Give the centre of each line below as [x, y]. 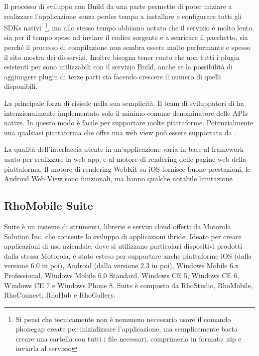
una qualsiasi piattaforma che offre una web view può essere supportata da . [120, 132]
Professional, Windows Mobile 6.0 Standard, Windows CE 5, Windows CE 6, [122, 275]
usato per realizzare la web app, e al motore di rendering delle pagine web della [125, 159]
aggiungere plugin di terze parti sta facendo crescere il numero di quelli [113, 76]
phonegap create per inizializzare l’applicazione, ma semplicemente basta [127, 329]
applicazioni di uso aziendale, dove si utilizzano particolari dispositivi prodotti [123, 246]
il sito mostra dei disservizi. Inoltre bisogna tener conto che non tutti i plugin [122, 57]
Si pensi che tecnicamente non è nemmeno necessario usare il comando [123, 319]
